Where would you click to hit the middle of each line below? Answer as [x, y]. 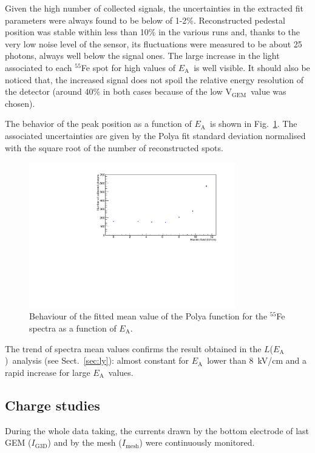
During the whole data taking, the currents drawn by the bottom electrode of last [157, 430]
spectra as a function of [73, 328]
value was [269, 91]
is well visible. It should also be [252, 67]
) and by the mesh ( [85, 442]
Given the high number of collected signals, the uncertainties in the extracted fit [154, 8]
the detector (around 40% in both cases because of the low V [118, 91]
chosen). [20, 103]
